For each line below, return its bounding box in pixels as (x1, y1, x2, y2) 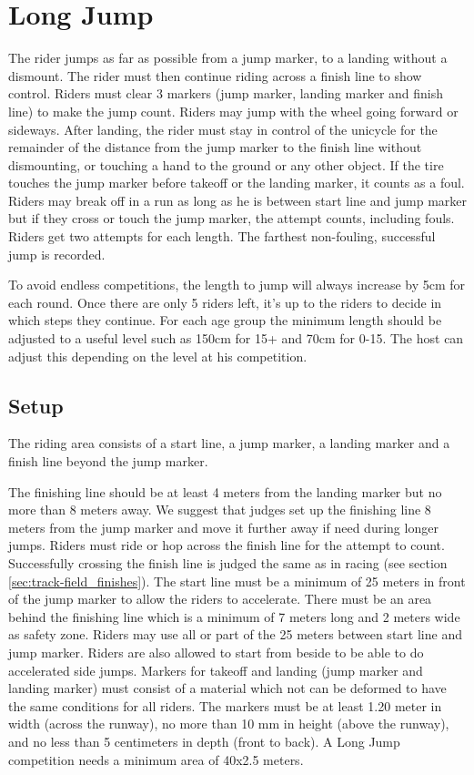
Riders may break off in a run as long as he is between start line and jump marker (8, 190, 467, 209)
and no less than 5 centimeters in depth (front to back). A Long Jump (8, 731, 400, 750)
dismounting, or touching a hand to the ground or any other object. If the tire (8, 155, 444, 174)
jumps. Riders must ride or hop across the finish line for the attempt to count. (8, 535, 445, 555)
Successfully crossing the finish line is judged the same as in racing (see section (8, 553, 448, 572)
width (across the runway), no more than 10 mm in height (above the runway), (8, 714, 449, 733)
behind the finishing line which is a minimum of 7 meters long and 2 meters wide (8, 607, 460, 626)
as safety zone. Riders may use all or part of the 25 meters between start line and (8, 625, 462, 644)
